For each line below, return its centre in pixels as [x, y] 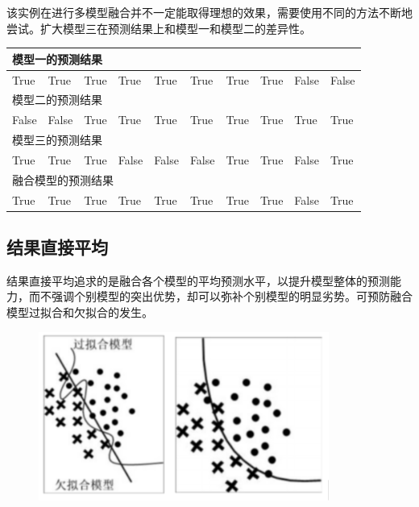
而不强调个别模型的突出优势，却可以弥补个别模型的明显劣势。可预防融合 [220, 296]
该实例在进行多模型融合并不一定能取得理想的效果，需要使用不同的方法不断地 [209, 12]
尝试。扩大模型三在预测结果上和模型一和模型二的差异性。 [159, 28]
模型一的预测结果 [57, 58]
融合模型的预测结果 [63, 179]
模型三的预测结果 [57, 140]
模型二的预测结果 [57, 100]
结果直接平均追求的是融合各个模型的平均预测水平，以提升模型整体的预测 [198, 280]
